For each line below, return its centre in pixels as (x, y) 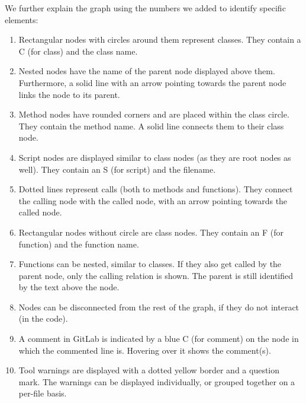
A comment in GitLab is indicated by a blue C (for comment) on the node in (159, 339)
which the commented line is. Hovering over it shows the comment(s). (145, 350)
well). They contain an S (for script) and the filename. (117, 169)
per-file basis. (43, 393)
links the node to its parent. (69, 94)
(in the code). (43, 318)
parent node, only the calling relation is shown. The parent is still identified (156, 275)
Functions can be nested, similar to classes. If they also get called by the (150, 264)
